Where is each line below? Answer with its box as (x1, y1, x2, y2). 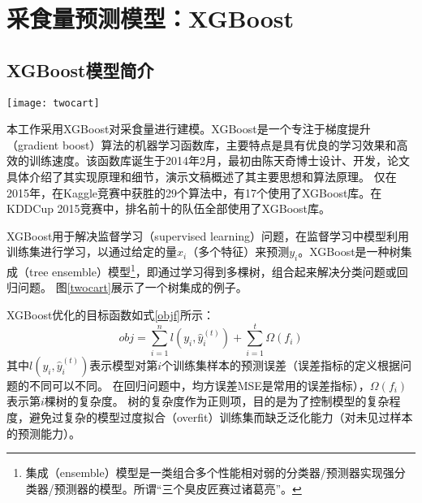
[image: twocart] (6, 97, 100, 109)
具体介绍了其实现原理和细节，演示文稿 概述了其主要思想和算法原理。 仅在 (6, 168, 397, 185)
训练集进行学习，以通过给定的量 (6, 243, 177, 260)
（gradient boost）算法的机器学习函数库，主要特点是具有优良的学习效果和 (6, 136, 397, 153)
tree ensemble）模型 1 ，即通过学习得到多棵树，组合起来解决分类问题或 (28, 261, 397, 280)
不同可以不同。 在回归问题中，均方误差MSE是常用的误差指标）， (28, 376, 370, 393)
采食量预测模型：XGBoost (6, 2, 294, 35)
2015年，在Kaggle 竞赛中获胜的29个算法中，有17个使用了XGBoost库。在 (6, 184, 382, 201)
